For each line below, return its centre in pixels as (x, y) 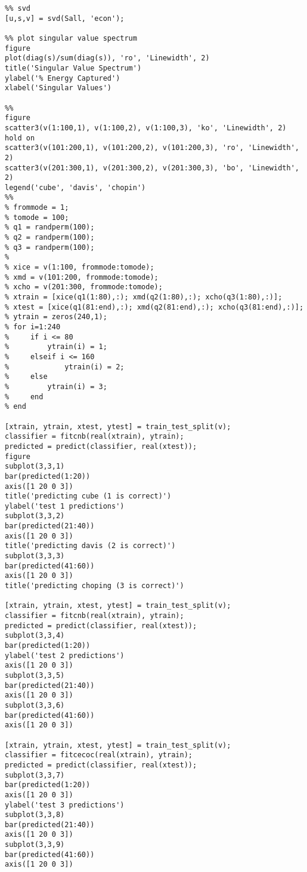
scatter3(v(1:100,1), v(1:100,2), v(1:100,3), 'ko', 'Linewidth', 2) (146, 128)
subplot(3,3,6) (35, 705)
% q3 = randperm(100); (50, 247)
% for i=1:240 (33, 327)
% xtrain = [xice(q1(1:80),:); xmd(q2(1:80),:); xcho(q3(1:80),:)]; (144, 297)
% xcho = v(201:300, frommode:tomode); (84, 287)
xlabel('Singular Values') (58, 88)
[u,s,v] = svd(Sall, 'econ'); (65, 18)
